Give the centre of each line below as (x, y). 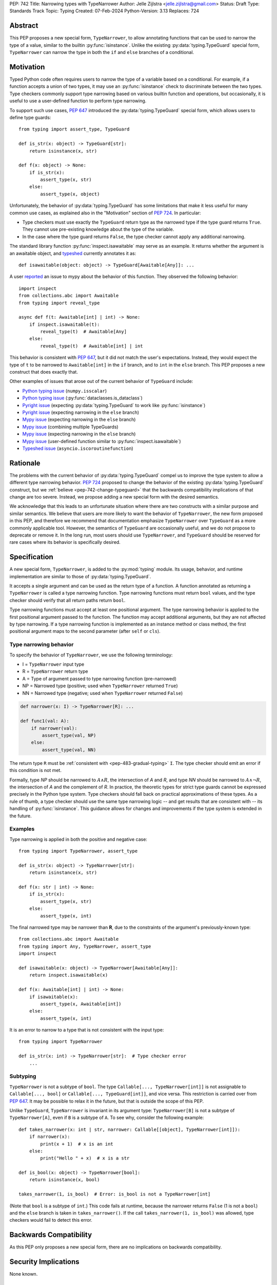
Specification (31, 557)
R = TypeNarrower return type (55, 671)
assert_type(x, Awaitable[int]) (81, 1004)
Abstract (24, 26)
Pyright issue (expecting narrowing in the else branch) (81, 412)
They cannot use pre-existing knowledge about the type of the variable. (98, 229)
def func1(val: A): (45, 721)
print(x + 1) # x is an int (77, 1144)
